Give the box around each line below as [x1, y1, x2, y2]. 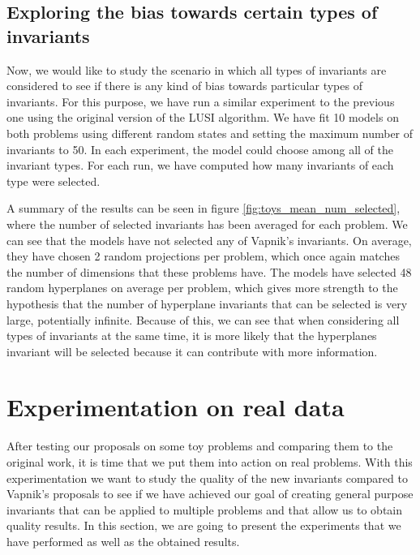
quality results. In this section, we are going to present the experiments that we [6, 517, 401, 534]
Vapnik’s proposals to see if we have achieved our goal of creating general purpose [6, 485, 414, 502]
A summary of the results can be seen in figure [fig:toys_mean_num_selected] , [6, 200, 401, 217]
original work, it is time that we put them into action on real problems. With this [6, 454, 413, 470]
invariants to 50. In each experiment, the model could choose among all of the [6, 140, 393, 157]
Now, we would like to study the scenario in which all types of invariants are [6, 61, 387, 78]
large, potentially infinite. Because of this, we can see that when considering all [6, 311, 400, 328]
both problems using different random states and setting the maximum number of [6, 124, 414, 141]
